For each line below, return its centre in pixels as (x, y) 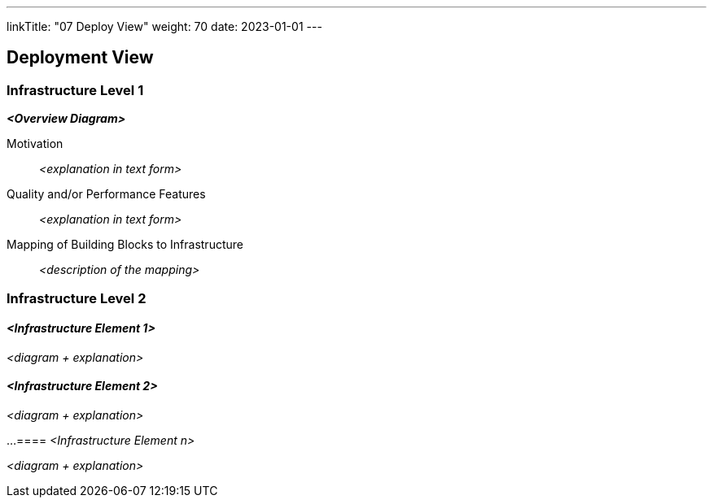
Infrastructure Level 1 (75, 90)
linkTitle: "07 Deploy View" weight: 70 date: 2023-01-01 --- (164, 26)
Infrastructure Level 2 (77, 298)
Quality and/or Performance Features (106, 194)
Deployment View (80, 58)
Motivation (35, 144)
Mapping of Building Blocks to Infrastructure (125, 245)
